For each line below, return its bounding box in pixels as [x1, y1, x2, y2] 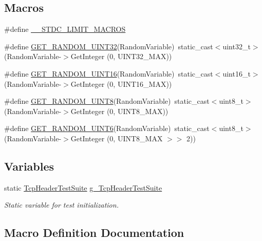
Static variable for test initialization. [4, 199, 119, 210]
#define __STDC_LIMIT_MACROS [4, 24, 126, 34]
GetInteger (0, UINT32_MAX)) [70, 51, 172, 62]
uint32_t [222, 41, 251, 51]
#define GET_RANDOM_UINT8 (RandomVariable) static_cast [4, 96, 210, 106]
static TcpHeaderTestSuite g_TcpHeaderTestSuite [4, 182, 162, 193]
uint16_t [222, 68, 251, 79]
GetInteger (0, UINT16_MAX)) [70, 78, 172, 89]
